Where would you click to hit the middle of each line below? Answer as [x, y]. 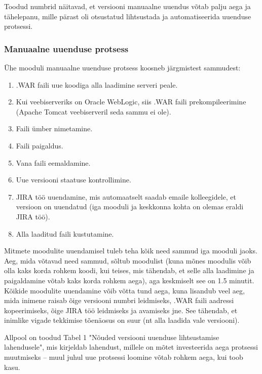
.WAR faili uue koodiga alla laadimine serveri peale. [97, 84]
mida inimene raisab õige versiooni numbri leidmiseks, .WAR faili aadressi [119, 300]
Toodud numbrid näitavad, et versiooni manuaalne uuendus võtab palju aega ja [127, 6]
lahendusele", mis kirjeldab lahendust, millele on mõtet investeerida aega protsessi [131, 347]
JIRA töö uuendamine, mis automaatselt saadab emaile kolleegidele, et [126, 196]
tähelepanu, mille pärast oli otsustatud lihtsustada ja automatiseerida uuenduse [128, 16]
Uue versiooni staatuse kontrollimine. [73, 180]
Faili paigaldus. [40, 145]
